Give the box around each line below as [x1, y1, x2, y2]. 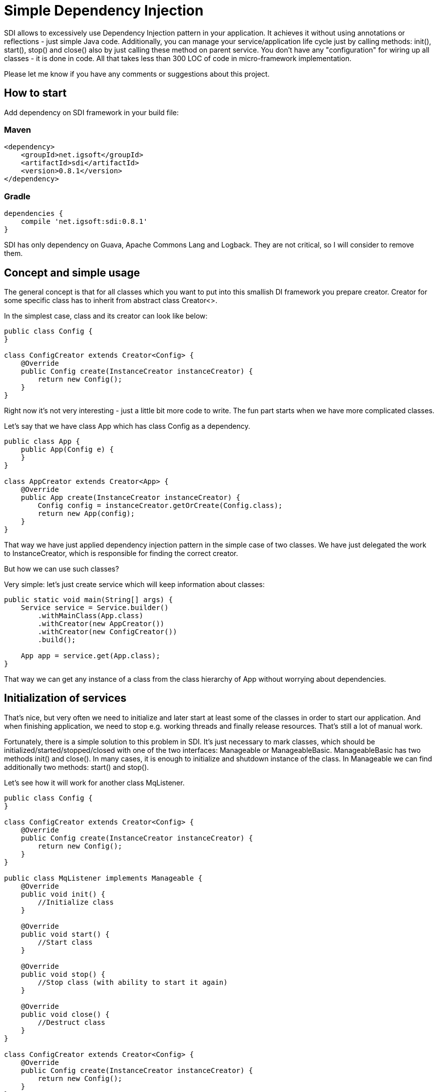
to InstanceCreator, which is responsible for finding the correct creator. [4, 549, 238, 558]
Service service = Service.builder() [21, 603, 169, 612]
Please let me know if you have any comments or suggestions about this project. [4, 69, 270, 78]
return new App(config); [38, 509, 135, 517]
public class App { [4, 437, 80, 445]
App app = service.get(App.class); [21, 651, 160, 660]
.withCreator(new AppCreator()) [38, 619, 165, 628]
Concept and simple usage [4, 266, 140, 279]
